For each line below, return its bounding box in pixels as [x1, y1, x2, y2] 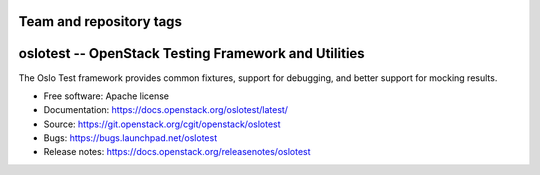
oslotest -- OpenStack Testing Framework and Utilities [18, 45, 365, 62]
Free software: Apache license [43, 90, 170, 102]
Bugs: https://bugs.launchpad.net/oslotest [43, 132, 218, 144]
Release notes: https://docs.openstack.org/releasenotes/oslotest [43, 146, 311, 158]
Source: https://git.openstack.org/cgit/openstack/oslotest [43, 118, 281, 130]
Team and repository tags [18, 13, 182, 30]
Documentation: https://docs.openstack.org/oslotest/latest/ [43, 104, 289, 116]
